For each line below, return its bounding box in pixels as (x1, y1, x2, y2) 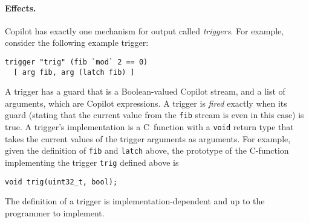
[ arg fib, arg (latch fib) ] (13, 68, 135, 77)
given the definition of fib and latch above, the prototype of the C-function (5, 144, 289, 157)
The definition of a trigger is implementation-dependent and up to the (5, 195, 265, 207)
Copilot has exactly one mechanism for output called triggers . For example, (5, 24, 284, 37)
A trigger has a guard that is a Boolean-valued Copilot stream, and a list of (5, 85, 285, 98)
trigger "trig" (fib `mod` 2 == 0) (5, 57, 148, 66)
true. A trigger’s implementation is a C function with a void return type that (5, 121, 294, 133)
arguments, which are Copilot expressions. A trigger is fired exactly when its (5, 96, 287, 109)
